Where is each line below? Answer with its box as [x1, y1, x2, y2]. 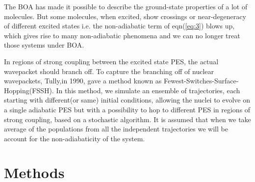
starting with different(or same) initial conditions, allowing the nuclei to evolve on [4, 95, 251, 105]
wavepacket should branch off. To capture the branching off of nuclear [4, 66, 214, 76]
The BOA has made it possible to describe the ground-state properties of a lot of [4, 1, 248, 11]
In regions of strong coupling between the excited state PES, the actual [4, 56, 219, 66]
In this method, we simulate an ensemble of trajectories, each [56, 85, 240, 95]
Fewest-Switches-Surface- [164, 76, 239, 86]
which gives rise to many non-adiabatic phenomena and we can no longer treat [4, 30, 240, 40]
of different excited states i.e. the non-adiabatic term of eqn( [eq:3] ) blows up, [4, 21, 235, 31]
